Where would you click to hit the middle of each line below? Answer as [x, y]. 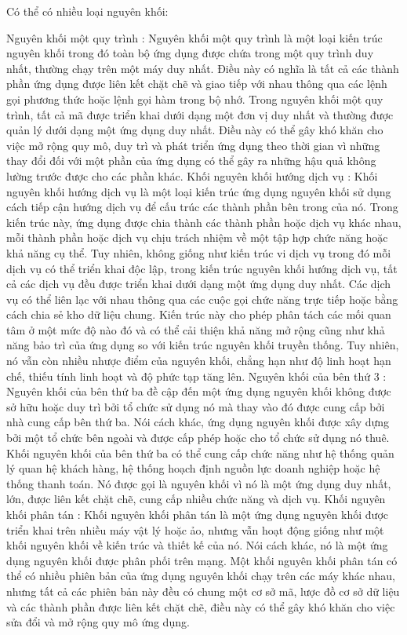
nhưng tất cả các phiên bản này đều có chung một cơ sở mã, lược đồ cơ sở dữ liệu [203, 591]
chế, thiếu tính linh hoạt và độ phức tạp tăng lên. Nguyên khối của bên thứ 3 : [196, 376]
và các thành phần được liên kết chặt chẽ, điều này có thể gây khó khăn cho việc [201, 606]
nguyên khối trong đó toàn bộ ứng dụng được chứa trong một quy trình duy [190, 53]
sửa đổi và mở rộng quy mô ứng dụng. [98, 622]
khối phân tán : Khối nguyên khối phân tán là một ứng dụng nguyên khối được [197, 514]
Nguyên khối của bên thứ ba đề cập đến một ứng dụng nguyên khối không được [199, 391]
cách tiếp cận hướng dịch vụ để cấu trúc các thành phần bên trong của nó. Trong [202, 207]
